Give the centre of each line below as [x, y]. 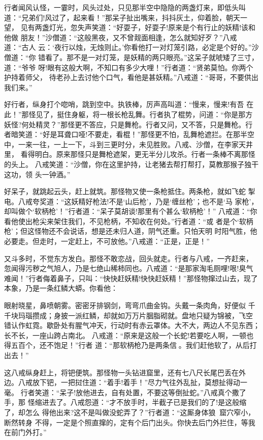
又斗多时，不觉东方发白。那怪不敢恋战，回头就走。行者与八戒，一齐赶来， [128, 258]
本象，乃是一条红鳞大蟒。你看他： [61, 288]
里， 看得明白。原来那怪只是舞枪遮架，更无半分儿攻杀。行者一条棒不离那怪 [130, 154]
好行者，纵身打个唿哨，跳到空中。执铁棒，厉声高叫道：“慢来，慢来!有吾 [124, 104]
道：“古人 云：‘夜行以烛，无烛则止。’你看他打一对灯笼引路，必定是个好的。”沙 [131, 47]
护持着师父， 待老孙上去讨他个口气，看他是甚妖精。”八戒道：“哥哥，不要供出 [131, 77]
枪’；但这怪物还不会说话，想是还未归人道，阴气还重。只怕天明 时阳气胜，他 [131, 231]
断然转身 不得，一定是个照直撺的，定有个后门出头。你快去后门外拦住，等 [126, 422]
